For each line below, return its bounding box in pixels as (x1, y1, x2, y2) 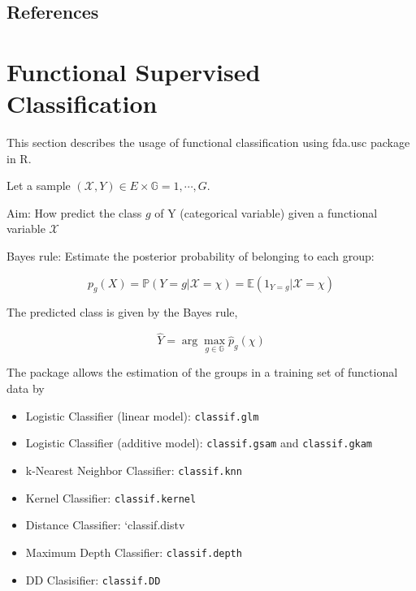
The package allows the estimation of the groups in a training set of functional (6, 364, 398, 381)
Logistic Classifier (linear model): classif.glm (25, 407, 259, 424)
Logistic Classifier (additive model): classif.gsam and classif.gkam (25, 434, 373, 451)
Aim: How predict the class (6, 204, 142, 221)
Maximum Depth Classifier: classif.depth (25, 543, 242, 560)
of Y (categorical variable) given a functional (154, 204, 378, 221)
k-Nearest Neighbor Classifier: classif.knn (25, 461, 242, 478)
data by (6, 380, 45, 397)
